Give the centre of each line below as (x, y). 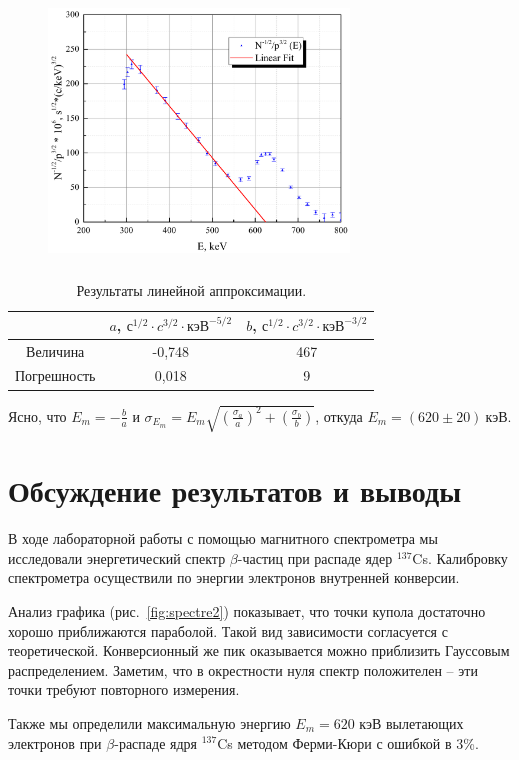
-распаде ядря (156, 742)
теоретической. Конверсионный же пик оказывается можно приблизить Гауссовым (259, 650)
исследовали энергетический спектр (117, 557)
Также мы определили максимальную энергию (149, 722)
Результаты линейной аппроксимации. (191, 290)
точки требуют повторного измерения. (124, 689)
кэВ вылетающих (411, 722)
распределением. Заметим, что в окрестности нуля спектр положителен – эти (243, 669)
